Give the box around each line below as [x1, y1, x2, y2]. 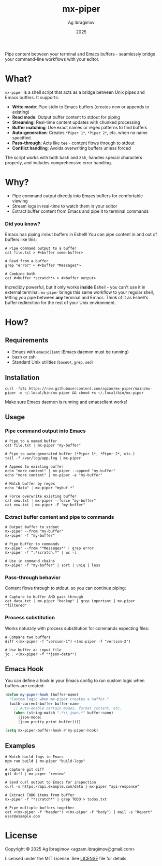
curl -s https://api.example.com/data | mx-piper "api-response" [5, 784, 139, 789]
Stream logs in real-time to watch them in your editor [12, 203, 118, 209]
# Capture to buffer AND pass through [5, 594, 83, 599]
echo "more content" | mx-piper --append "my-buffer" [5, 468, 116, 473]
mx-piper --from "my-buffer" [5, 528, 64, 534]
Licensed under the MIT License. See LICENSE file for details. [5, 856, 128, 862]
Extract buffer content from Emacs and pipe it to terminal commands [12, 208, 149, 214]
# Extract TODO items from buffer [5, 793, 75, 798]
